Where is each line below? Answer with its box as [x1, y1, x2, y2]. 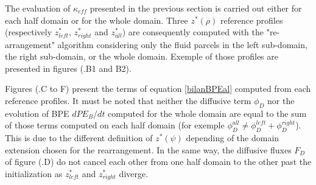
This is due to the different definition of [5, 131, 153, 144]
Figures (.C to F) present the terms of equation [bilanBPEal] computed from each [5, 82, 311, 95]
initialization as [5, 167, 63, 180]
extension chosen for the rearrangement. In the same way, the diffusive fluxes [5, 143, 292, 156]
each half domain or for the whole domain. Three [5, 13, 188, 26]
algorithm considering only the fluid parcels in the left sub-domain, [57, 38, 307, 51]
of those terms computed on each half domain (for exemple [5, 119, 225, 131]
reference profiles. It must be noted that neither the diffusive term [5, 94, 251, 107]
